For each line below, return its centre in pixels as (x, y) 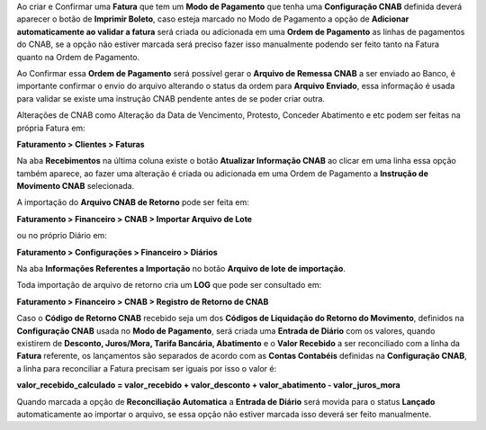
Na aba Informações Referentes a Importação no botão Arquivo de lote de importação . (181, 269)
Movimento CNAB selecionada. (76, 186)
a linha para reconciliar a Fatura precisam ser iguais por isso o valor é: (147, 368)
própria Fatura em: (51, 128)
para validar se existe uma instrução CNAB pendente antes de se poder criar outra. (171, 98)
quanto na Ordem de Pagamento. (78, 57)
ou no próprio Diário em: (62, 236)
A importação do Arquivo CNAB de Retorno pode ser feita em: (133, 202)
